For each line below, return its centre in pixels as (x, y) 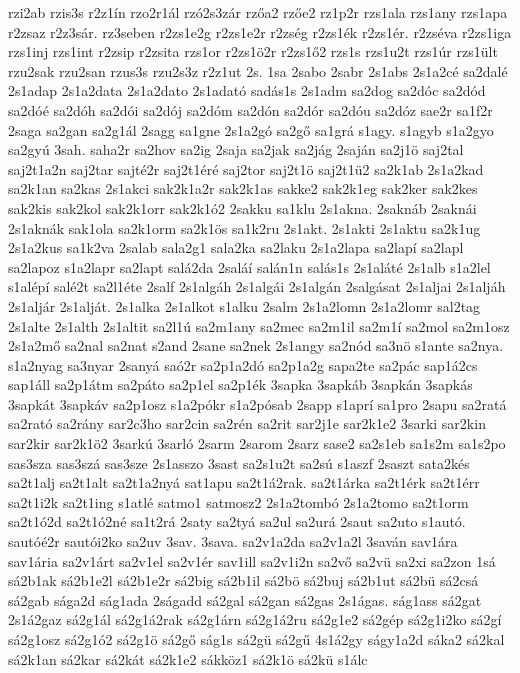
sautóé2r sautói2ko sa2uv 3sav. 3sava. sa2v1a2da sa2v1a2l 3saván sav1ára (233, 541)
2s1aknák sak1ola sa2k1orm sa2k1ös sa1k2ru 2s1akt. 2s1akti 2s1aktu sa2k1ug (244, 227)
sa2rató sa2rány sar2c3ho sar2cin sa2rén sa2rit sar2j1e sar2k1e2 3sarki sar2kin (247, 423)
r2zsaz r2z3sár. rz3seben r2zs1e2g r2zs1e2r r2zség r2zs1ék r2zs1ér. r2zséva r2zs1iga (260, 31)
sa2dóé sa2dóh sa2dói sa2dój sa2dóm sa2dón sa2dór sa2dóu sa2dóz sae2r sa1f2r (250, 109)
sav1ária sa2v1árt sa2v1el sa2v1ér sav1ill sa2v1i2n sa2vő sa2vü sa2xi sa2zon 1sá (252, 560)
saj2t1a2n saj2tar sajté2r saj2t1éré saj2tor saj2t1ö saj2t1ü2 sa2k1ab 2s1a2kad (246, 168)
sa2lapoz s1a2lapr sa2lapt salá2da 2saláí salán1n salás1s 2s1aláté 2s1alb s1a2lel (249, 266)
